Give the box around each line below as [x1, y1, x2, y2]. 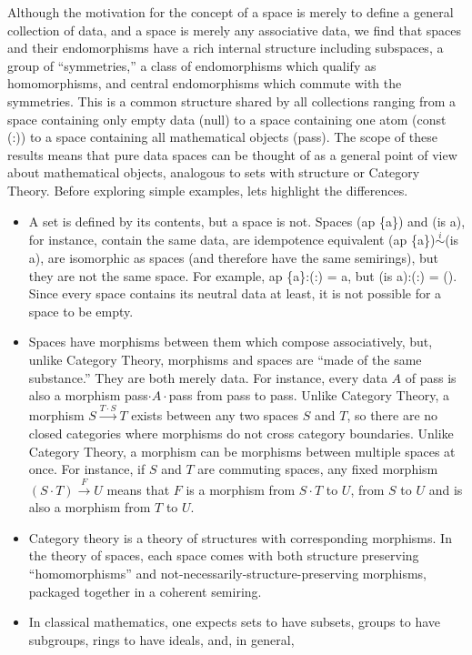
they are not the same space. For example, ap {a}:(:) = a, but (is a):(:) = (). [28, 266, 457, 285]
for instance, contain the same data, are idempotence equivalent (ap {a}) [28, 230, 436, 249]
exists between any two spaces [131, 406, 299, 425]
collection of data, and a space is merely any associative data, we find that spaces [7, 20, 461, 39]
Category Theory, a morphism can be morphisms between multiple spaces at [28, 441, 456, 460]
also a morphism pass [28, 386, 148, 405]
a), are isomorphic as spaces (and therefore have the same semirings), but [28, 247, 439, 267]
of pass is [405, 368, 457, 387]
